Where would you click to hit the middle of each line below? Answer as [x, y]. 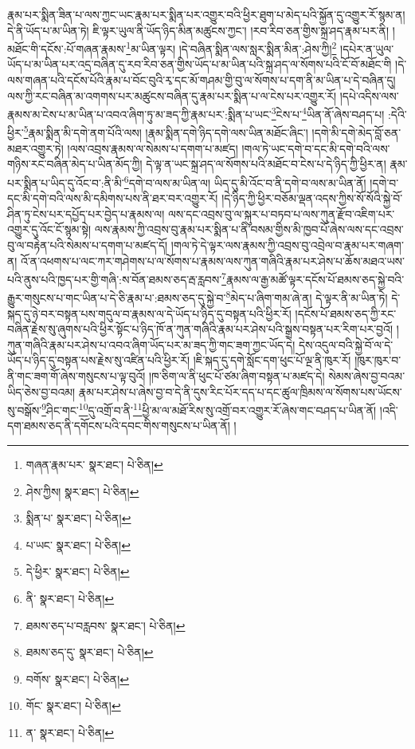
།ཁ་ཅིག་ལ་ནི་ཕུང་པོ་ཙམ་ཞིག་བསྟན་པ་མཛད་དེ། [237, 376]
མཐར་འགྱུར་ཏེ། [35, 148]
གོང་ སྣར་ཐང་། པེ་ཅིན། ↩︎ [73, 706]
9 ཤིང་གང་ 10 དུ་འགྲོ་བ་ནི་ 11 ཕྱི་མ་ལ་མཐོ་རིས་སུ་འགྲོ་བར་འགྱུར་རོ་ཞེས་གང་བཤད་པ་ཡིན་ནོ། [209, 409]
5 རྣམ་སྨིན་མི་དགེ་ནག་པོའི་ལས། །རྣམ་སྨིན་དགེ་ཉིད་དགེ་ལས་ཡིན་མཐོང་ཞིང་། [166, 132]
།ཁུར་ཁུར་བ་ [378, 360]
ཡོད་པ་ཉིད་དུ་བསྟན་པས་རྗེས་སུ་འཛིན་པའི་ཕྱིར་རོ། [99, 360]
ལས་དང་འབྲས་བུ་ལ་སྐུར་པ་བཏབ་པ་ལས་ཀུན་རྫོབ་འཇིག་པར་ [281, 213]
